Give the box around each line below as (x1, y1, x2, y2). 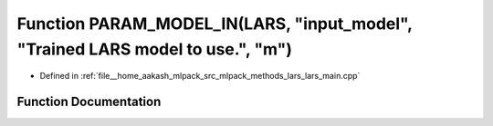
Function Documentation (16, 94, 162, 110)
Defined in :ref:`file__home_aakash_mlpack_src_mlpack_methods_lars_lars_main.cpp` (39, 71, 361, 82)
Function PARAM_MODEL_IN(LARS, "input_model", (16, 14, 413, 34)
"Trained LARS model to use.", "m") (16, 39, 292, 59)
